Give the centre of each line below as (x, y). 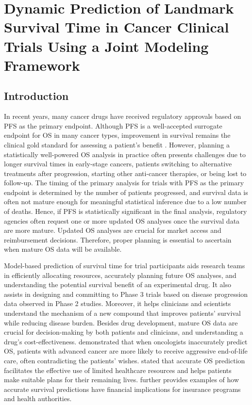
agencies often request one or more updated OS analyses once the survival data (122, 220)
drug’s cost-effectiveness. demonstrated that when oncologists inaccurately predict (126, 341)
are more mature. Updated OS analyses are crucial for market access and (113, 230)
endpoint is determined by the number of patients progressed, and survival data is (126, 192)
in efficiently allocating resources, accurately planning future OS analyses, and (120, 275)
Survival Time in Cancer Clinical (117, 27)
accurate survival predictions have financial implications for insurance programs (122, 389)
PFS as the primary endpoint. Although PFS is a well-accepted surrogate (113, 125)
